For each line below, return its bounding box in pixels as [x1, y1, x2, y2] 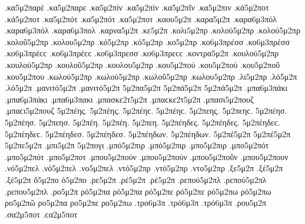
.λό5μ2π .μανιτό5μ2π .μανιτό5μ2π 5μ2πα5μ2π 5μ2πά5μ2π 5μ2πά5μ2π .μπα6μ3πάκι [5, 82, 288, 94]
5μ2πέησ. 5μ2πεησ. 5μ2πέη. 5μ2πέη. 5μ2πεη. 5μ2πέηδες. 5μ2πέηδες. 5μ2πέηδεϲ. [5, 116, 280, 128]
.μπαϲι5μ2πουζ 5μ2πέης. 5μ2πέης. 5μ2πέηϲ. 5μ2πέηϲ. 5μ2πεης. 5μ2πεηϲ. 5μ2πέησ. [5, 104, 287, 117]
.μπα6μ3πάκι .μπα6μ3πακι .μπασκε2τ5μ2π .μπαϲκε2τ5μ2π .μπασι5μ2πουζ [5, 93, 254, 105]
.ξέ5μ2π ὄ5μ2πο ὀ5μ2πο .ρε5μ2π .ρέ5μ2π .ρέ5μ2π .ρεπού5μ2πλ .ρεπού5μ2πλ [5, 173, 267, 185]
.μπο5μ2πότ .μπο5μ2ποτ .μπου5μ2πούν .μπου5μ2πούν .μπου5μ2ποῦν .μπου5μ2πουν [5, 150, 289, 162]
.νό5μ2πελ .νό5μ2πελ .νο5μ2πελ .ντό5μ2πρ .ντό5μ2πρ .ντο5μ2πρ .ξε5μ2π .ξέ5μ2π [5, 162, 283, 174]
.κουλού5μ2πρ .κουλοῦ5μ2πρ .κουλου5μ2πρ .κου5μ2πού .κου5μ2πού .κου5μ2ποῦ [5, 58, 280, 70]
